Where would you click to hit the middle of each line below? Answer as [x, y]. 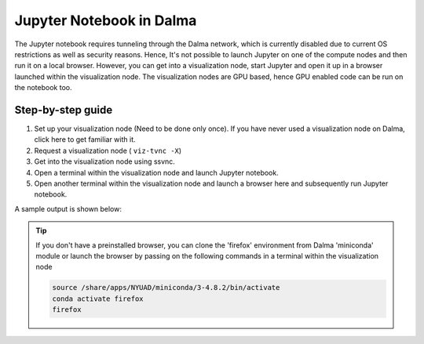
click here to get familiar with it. [85, 139]
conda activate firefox [98, 299]
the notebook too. [43, 88]
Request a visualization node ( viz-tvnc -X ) [108, 150]
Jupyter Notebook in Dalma [106, 20]
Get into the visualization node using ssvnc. [105, 161]
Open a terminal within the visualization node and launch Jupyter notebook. [156, 172]
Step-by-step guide [64, 110]
